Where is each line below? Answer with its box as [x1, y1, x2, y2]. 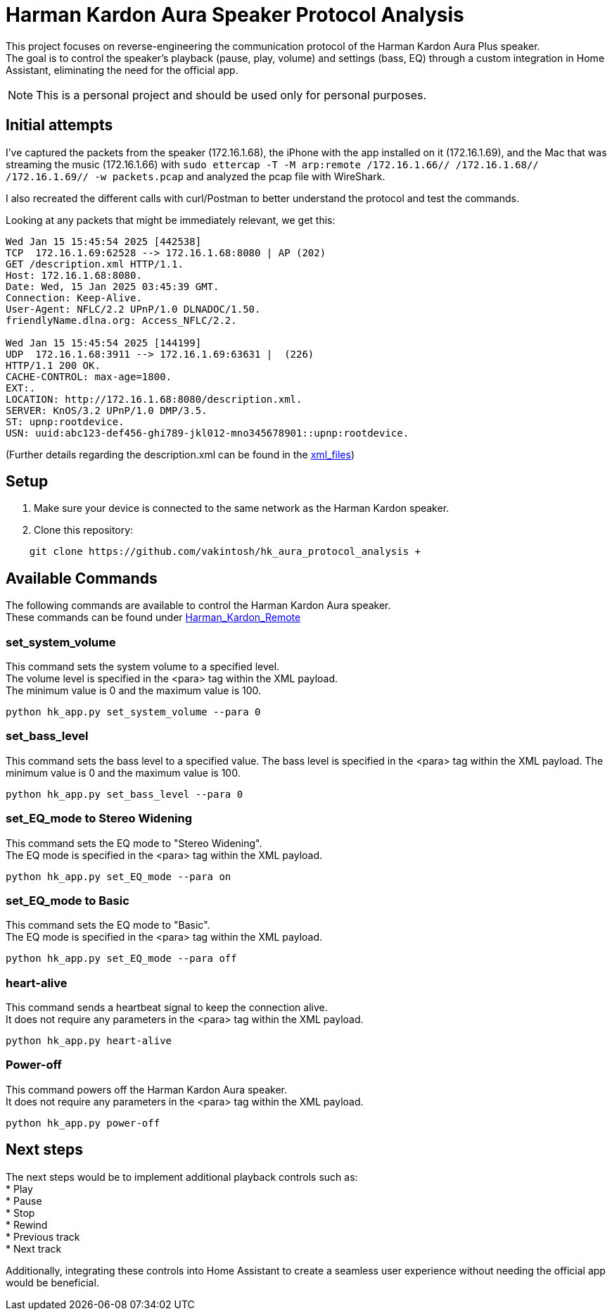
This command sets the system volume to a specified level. [6, 660, 280, 673]
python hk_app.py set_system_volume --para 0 [6, 706, 261, 718]
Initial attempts [6, 116, 113, 134]
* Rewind [6, 1218, 48, 1231]
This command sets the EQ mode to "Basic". [6, 919, 210, 932]
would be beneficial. [6, 1276, 99, 1289]
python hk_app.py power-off [6, 1117, 160, 1129]
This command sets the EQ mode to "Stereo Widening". [6, 836, 262, 849]
